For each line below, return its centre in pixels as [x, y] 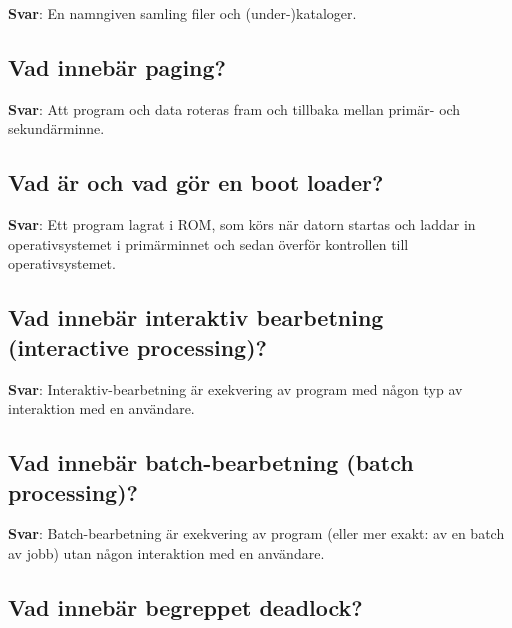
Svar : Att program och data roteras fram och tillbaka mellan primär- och [234, 108]
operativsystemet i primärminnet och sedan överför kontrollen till [208, 243]
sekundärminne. [56, 128]
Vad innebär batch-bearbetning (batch [211, 462]
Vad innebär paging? [117, 66]
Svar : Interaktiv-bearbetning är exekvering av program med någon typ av [235, 388]
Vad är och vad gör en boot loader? [196, 182]
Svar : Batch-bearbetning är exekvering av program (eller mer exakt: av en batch [256, 533]
